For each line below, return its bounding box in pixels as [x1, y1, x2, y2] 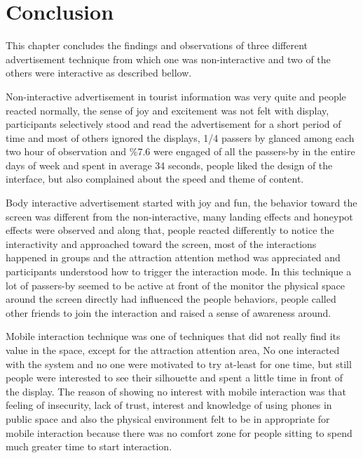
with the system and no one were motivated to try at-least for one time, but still [6, 356, 352, 371]
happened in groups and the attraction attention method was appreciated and [6, 250, 341, 265]
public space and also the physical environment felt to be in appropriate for [6, 411, 330, 426]
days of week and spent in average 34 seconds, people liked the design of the [6, 157, 333, 172]
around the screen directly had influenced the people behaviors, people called [6, 292, 336, 306]
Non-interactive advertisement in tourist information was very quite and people [6, 89, 346, 103]
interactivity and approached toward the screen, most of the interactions [6, 236, 317, 251]
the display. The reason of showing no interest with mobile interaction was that [6, 384, 346, 398]
